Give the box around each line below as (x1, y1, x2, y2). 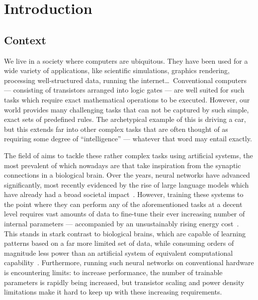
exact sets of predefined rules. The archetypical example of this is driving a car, (4, 114, 246, 124)
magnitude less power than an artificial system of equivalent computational (4, 247, 233, 258)
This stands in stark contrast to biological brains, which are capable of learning (4, 228, 246, 238)
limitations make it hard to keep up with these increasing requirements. (4, 287, 222, 297)
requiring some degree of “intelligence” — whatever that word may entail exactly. (4, 133, 252, 144)
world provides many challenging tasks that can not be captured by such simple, (4, 104, 249, 114)
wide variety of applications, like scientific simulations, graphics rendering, (4, 65, 230, 76)
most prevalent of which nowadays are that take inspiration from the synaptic (4, 160, 241, 170)
